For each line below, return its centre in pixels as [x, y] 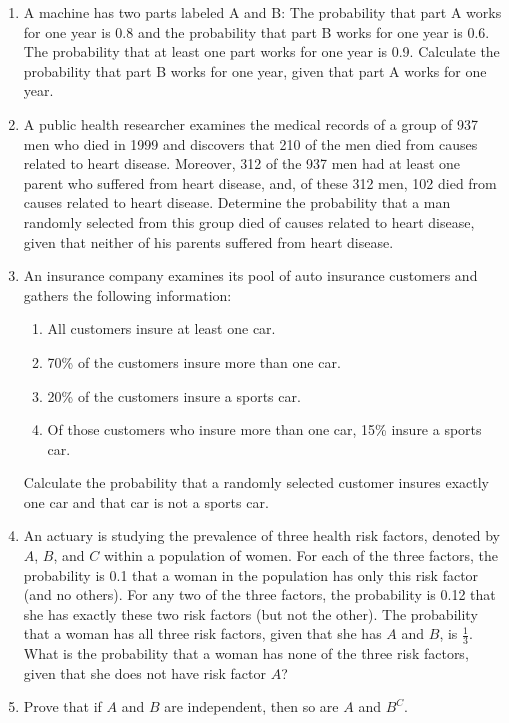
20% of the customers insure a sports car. [174, 395]
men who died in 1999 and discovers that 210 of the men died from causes [250, 143]
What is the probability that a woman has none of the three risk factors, [246, 653]
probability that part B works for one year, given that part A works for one [255, 70]
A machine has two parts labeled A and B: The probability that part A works [262, 12]
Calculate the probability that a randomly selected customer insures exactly [256, 482]
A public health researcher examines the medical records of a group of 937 [251, 123]
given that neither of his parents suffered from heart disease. [208, 241]
